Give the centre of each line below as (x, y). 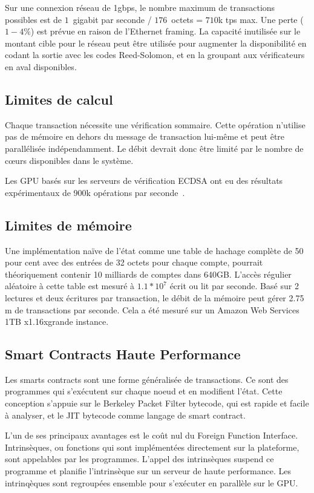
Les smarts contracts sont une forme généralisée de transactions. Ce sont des (147, 379)
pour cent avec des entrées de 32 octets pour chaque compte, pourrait (134, 262)
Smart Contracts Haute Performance (123, 354)
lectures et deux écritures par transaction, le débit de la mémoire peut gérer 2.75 (155, 297)
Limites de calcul (59, 99)
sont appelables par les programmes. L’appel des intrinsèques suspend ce (139, 459)
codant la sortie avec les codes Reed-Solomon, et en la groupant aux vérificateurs (155, 55)
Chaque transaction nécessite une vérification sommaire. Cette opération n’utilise (155, 124)
